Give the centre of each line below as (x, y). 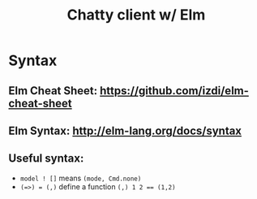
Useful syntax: (46, 159)
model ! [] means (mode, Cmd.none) (81, 178)
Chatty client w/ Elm (136, 15)
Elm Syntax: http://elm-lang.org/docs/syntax (125, 130)
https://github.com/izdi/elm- (175, 91)
